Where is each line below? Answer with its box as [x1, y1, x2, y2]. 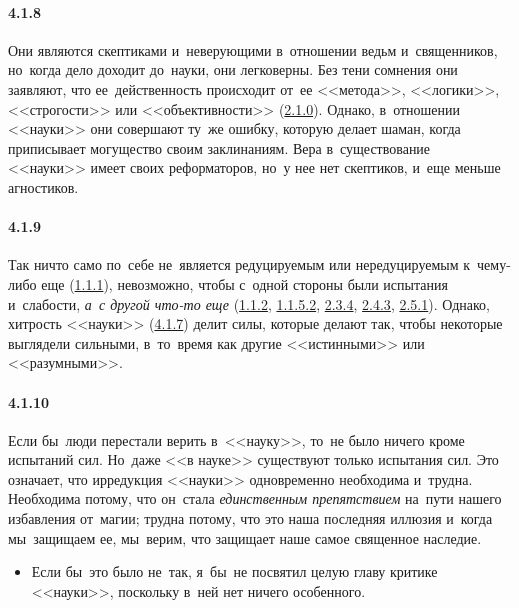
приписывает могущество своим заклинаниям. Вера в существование [8, 137, 431, 158]
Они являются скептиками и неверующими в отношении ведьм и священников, [8, 39, 498, 60]
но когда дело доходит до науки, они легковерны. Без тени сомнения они [8, 59, 458, 80]
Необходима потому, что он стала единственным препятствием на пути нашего [8, 488, 502, 509]
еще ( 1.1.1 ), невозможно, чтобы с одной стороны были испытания [41, 273, 448, 294]
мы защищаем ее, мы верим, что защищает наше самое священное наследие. [8, 527, 482, 548]
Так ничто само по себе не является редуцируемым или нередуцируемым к [8, 254, 471, 275]
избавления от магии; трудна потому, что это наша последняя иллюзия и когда [8, 508, 493, 529]
